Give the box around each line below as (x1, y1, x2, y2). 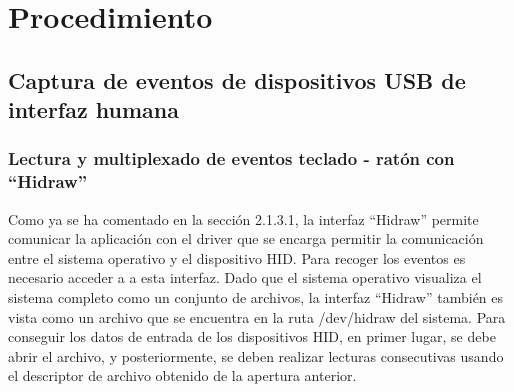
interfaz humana (8, 94, 179, 125)
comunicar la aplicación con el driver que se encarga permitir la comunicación (8, 228, 484, 249)
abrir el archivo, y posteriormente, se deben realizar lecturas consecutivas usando (8, 345, 504, 366)
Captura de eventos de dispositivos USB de (8, 64, 466, 95)
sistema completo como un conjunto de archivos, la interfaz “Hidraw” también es (8, 287, 504, 308)
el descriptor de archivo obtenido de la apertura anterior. (8, 365, 357, 386)
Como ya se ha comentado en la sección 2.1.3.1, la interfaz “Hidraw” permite (8, 208, 479, 229)
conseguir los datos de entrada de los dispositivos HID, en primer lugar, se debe (8, 326, 496, 347)
